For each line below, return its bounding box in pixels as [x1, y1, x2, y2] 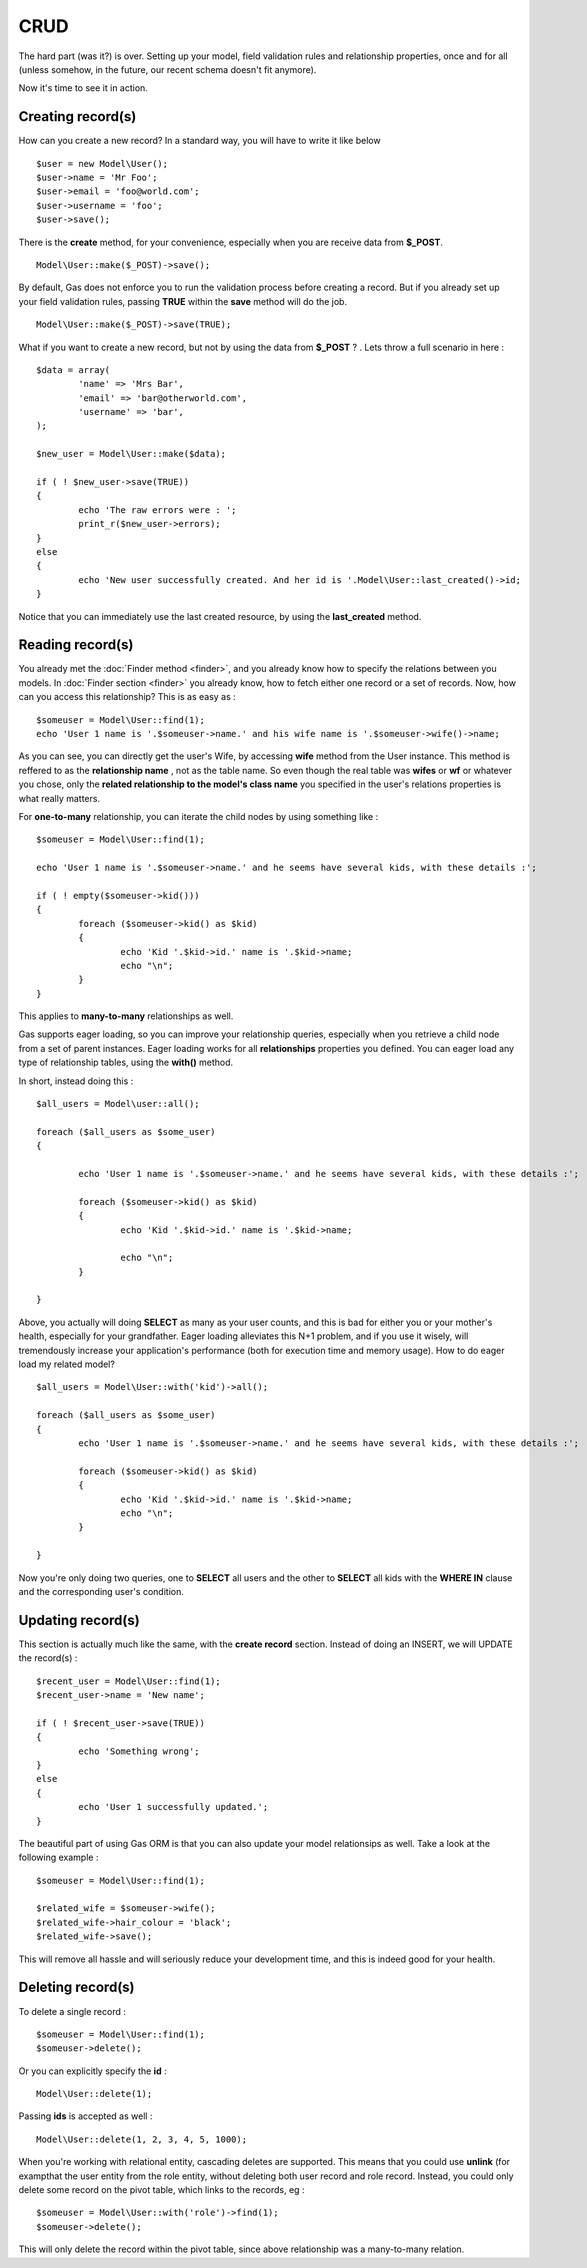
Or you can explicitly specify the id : [18, 2065, 167, 2077]
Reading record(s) [18, 636, 134, 654]
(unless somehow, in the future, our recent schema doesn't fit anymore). [18, 63, 317, 75]
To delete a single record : [18, 2005, 127, 2017]
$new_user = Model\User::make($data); [36, 448, 227, 460]
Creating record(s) [18, 108, 137, 125]
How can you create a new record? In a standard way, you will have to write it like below [18, 135, 381, 147]
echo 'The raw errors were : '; [78, 504, 237, 515]
